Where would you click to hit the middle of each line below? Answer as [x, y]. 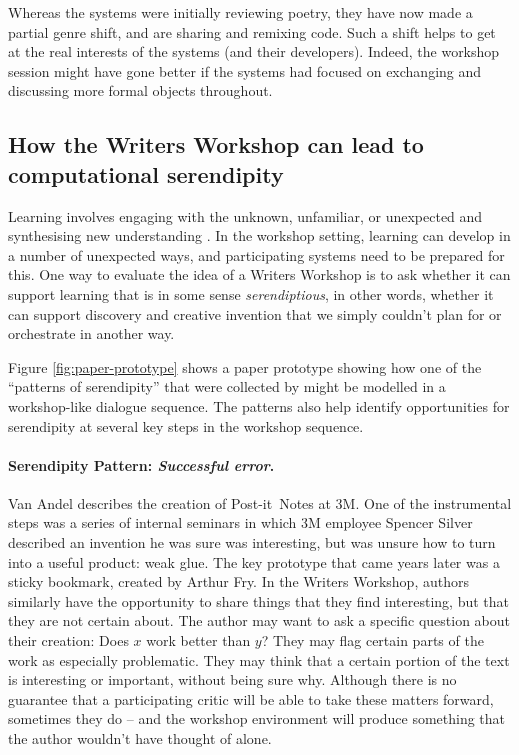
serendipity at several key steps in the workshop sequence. [186, 425]
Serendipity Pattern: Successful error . [141, 464]
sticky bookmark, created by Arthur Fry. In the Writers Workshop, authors [238, 581]
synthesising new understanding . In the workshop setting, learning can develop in [259, 235]
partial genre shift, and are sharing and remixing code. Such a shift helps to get [252, 31]
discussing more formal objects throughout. [140, 90]
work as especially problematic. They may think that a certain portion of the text [259, 659]
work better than [198, 640]
